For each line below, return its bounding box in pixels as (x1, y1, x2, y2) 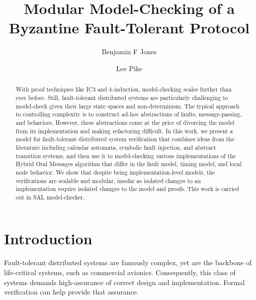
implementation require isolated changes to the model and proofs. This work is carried (15, 185, 239, 193)
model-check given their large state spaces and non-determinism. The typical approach (15, 101, 240, 110)
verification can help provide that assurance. (4, 287, 139, 297)
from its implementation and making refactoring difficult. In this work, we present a (15, 126, 233, 135)
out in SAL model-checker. (15, 193, 85, 201)
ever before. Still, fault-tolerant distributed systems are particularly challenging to (15, 93, 228, 101)
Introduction (4, 228, 92, 249)
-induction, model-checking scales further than (112, 85, 232, 94)
